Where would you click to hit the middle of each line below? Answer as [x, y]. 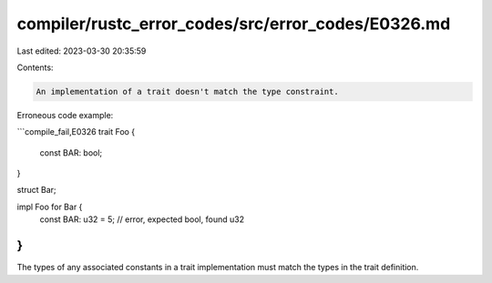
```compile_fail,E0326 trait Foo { [76, 132]
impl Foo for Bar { [50, 207]
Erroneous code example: [65, 115]
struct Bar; [36, 190]
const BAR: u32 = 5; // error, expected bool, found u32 [142, 219]
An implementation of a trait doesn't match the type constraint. [187, 91]
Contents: [35, 67]
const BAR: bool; [71, 152]
